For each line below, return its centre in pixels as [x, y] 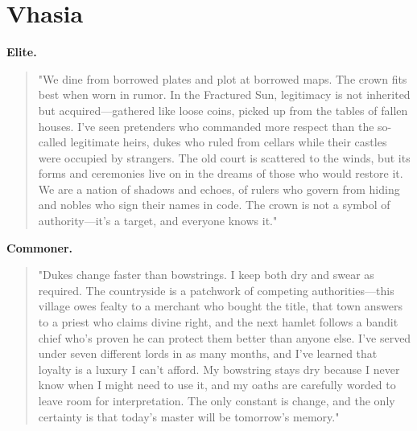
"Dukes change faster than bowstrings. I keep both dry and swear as [206, 275]
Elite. [22, 52]
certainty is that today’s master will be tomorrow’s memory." [189, 416]
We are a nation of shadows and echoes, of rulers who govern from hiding [219, 189]
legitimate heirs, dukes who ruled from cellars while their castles [229, 142]
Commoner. [39, 247]
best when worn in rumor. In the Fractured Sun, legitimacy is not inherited [224, 94]
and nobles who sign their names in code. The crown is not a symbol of [214, 205]
